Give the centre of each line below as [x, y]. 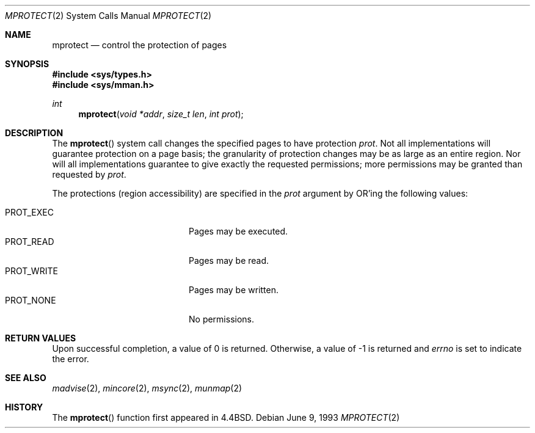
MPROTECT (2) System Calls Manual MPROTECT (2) [108, 16]
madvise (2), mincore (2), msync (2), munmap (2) [147, 388]
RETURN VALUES [41, 338]
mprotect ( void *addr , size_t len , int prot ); [161, 114]
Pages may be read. [229, 260]
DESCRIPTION [34, 133]
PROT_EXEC [29, 212]
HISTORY [24, 407]
